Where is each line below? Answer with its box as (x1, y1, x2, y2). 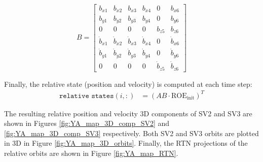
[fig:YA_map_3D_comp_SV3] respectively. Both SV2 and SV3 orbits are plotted (4, 127, 259, 138)
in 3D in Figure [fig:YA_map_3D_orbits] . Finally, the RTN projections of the (4, 138, 248, 148)
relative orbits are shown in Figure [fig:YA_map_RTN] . (4, 148, 178, 158)
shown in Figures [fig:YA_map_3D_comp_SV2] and (4, 118, 170, 128)
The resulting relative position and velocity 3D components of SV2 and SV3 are (4, 108, 252, 118)
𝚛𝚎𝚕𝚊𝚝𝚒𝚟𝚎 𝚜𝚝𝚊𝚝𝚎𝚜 (59, 92, 114, 100)
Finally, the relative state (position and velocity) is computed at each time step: (4, 78, 252, 89)
